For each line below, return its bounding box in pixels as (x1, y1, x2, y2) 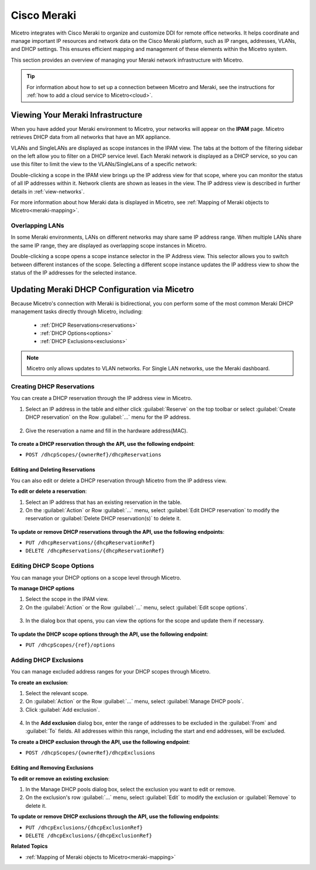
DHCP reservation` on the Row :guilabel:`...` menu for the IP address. (25, 414, 191, 421)
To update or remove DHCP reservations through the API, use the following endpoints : (11, 528, 225, 535)
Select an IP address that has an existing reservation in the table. (25, 499, 182, 506)
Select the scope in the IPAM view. (25, 595, 109, 602)
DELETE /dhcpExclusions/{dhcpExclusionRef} (25, 832, 152, 839)
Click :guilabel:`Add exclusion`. (25, 706, 100, 713)
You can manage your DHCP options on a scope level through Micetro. (11, 574, 181, 581)
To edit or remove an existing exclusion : (11, 775, 110, 782)
